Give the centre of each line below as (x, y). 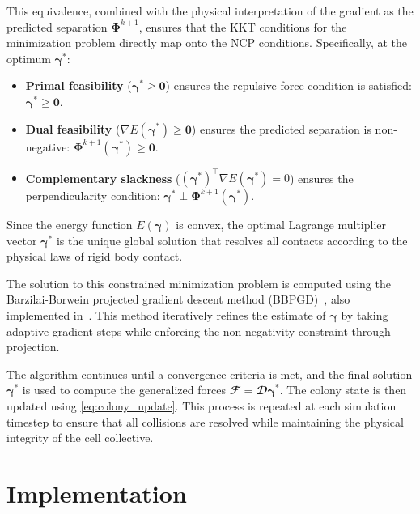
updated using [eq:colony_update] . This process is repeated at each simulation (202, 406)
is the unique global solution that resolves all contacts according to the (232, 240)
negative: (48, 146)
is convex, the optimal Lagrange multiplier (281, 225)
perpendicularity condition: (93, 195)
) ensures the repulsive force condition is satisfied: (288, 85)
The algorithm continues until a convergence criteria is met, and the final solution (210, 374)
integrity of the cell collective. (80, 438)
